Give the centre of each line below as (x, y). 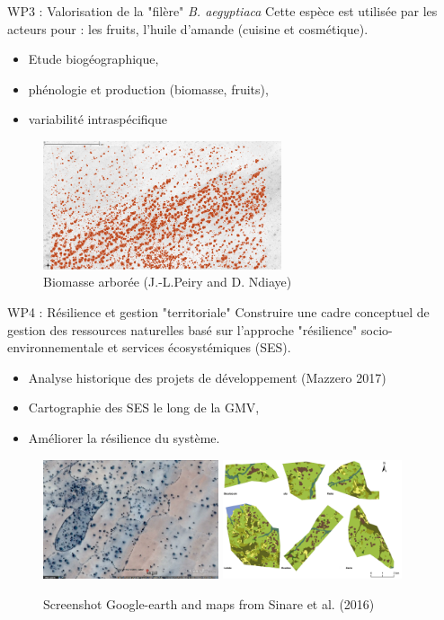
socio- (377, 329)
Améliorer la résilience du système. (124, 438)
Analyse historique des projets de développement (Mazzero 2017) (207, 377)
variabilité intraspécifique (98, 119)
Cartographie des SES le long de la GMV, (144, 407)
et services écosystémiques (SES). (199, 347)
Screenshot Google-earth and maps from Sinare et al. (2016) (209, 603)
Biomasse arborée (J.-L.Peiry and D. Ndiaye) (168, 282)
